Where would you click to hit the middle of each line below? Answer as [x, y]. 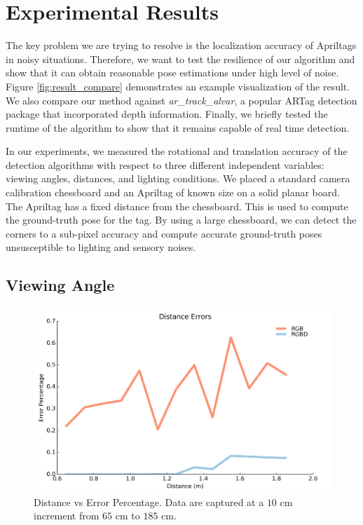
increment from [67, 516]
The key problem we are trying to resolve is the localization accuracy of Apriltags [181, 45]
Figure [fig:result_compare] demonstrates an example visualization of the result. [178, 86]
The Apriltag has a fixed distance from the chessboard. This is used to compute [177, 206]
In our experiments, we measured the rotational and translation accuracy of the [177, 151]
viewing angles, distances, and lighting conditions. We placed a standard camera [178, 178]
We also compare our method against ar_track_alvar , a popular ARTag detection [181, 100]
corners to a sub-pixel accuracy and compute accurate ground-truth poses [164, 233]
